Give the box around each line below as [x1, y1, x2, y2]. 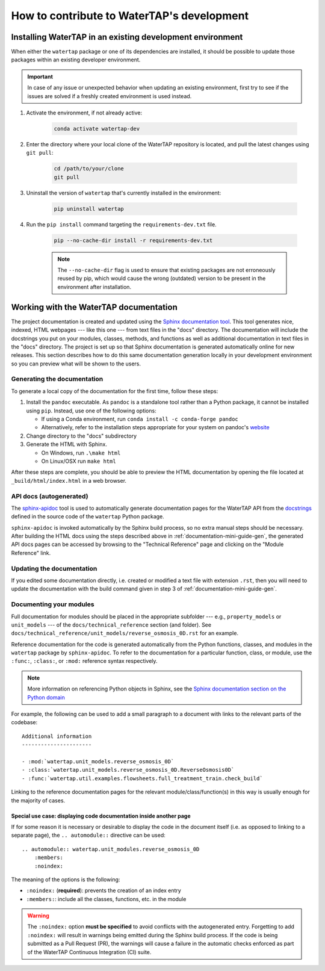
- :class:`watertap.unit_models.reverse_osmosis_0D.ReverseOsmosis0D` [22, 766, 235, 774]
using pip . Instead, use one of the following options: [26, 407, 156, 414]
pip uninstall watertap [54, 205, 125, 212]
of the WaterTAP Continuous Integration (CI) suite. [27, 948, 152, 955]
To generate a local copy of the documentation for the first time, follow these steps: [11, 387, 218, 394]
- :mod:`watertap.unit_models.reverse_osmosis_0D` [22, 758, 175, 765]
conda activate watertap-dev [54, 125, 140, 132]
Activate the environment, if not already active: [26, 109, 143, 117]
